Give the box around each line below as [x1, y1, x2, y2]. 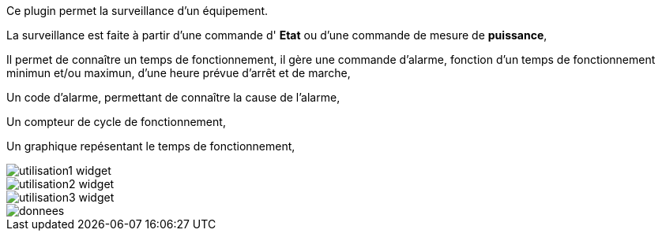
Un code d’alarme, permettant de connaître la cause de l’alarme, [6, 91, 340, 104]
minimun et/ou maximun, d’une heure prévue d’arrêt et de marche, [6, 66, 351, 80]
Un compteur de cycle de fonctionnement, [6, 115, 226, 128]
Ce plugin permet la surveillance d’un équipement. [6, 4, 269, 17]
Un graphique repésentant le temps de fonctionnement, [6, 139, 295, 153]
